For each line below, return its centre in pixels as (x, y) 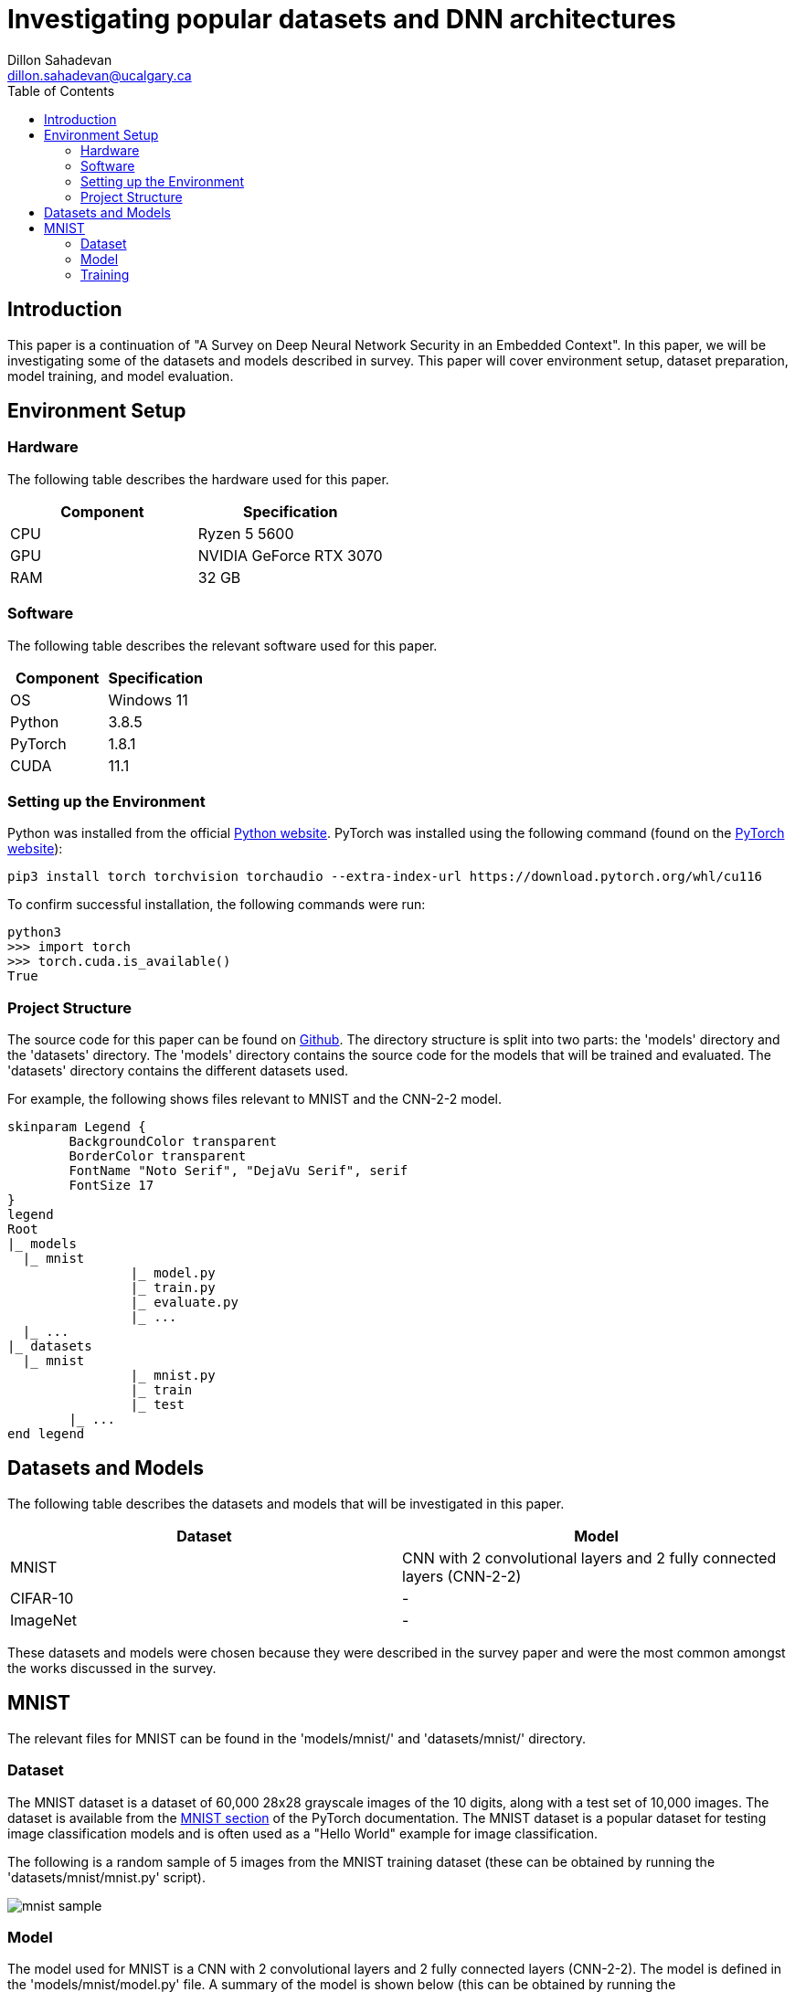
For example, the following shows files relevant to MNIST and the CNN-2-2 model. (254, 1099)
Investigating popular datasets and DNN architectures (342, 19)
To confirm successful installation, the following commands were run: (217, 905)
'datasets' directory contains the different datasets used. (178, 1071)
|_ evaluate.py (184, 1303)
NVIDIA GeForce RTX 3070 (290, 555)
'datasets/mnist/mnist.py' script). (107, 1877)
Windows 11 (148, 699)
